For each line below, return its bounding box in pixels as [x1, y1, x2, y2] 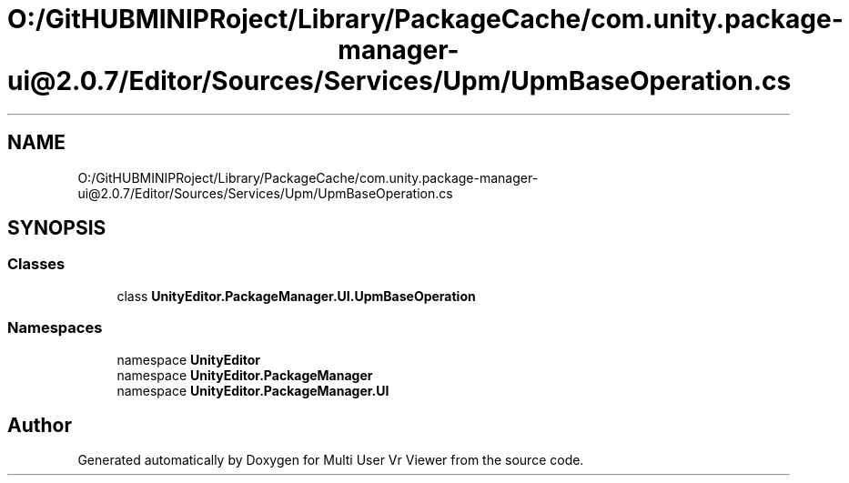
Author [7, 413, 72, 437]
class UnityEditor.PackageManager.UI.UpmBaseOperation [116, 287, 476, 304]
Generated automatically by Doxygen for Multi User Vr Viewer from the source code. [77, 452, 584, 468]
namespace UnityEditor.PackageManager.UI [116, 382, 389, 398]
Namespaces [7, 318, 103, 337]
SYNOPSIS [7, 216, 106, 240]
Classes [7, 255, 66, 274]
